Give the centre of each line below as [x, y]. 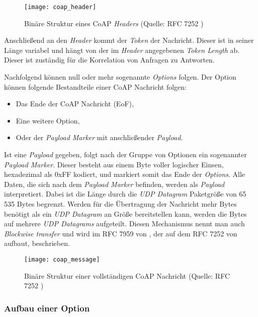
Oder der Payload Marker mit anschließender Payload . [99, 137]
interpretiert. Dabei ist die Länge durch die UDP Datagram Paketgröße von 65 [125, 194]
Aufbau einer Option [47, 308]
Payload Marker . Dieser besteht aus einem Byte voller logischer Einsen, [114, 164]
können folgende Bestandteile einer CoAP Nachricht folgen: [95, 86]
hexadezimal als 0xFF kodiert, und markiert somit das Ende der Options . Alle [125, 174]
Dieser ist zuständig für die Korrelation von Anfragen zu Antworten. [109, 60]
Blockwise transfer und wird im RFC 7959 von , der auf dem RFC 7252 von [121, 233]
